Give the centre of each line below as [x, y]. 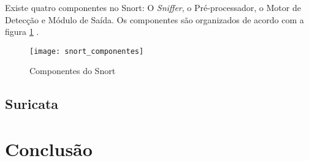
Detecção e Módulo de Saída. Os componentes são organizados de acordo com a [154, 19]
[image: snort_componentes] [87, 51]
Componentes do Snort [73, 71]
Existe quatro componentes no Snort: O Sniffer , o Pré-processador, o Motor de [153, 7]
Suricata [32, 104]
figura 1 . [22, 32]
